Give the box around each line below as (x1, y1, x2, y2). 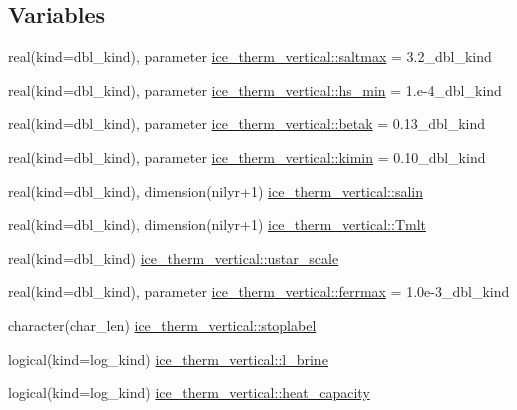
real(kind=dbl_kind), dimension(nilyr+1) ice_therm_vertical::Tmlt (8, 214, 426, 235)
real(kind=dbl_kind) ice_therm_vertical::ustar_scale (8, 247, 339, 268)
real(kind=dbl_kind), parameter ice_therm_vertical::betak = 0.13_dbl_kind (8, 113, 486, 134)
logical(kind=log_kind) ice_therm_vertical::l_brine (8, 348, 328, 369)
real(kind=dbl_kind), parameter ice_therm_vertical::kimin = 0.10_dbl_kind (8, 146, 486, 167)
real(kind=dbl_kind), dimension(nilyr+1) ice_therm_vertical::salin (8, 180, 423, 201)
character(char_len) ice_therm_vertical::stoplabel (8, 314, 317, 335)
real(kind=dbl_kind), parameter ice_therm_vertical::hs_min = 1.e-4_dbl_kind (8, 79, 502, 100)
